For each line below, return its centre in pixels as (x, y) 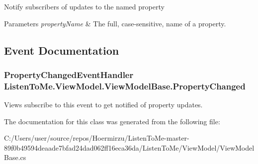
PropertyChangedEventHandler (69, 74)
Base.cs (15, 157)
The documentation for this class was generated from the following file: (112, 121)
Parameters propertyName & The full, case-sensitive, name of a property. (115, 23)
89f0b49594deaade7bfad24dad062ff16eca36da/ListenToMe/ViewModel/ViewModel (129, 147)
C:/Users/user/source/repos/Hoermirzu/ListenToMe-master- (97, 138)
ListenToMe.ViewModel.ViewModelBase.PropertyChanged (125, 86)
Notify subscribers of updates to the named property (84, 6)
